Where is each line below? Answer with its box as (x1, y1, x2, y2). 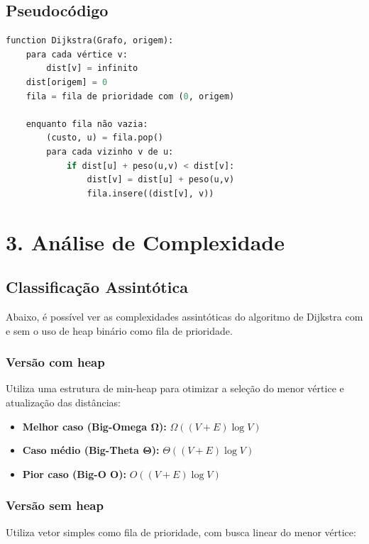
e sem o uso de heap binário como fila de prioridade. (6, 323, 233, 338)
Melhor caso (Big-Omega (22, 418, 148, 433)
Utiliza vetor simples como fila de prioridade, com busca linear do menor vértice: (6, 524, 356, 539)
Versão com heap (6, 353, 105, 371)
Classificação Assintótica (6, 276, 188, 298)
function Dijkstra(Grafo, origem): (6, 35, 174, 46)
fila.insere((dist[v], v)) (87, 188, 214, 199)
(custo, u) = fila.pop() (46, 133, 163, 143)
